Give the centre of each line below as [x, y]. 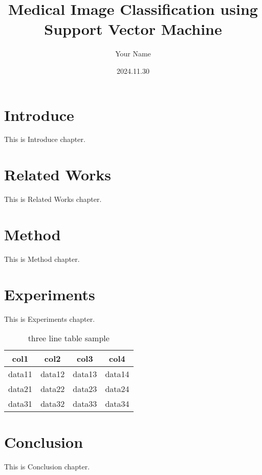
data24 [117, 389]
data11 [20, 374]
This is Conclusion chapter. [47, 467]
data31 [20, 404]
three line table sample [69, 338]
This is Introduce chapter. [45, 139]
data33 [85, 404]
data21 [20, 389]
